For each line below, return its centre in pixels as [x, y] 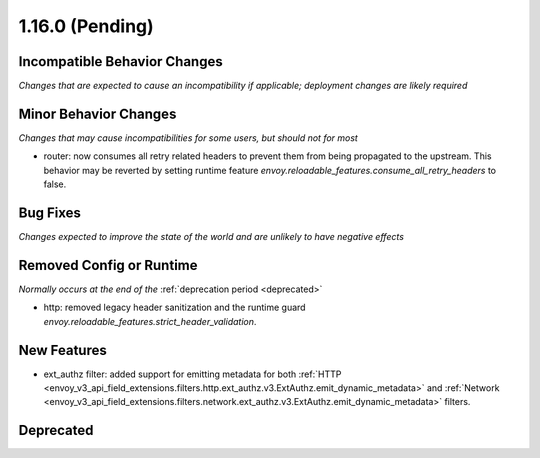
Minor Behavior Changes [97, 113]
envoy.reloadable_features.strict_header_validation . [150, 321]
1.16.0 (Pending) [86, 26]
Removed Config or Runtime [108, 265]
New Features [62, 350]
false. [55, 184]
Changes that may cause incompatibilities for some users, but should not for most [188, 137]
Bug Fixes [50, 212]
